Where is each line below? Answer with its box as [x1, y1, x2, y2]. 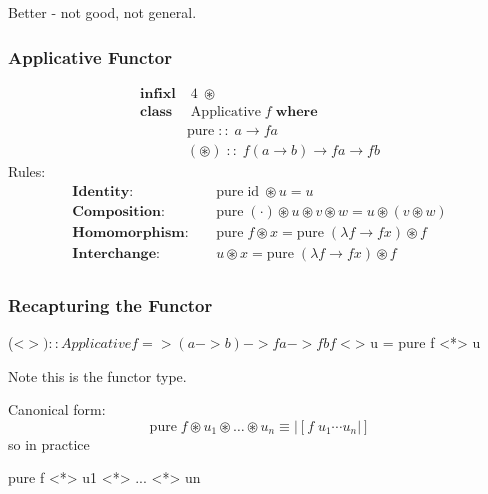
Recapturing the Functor [8, 292, 213, 317]
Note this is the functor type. [8, 365, 187, 386]
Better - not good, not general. [8, 2, 197, 22]
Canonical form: [8, 399, 106, 420]
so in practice [8, 433, 90, 454]
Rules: [8, 160, 46, 181]
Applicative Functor [8, 44, 172, 69]
